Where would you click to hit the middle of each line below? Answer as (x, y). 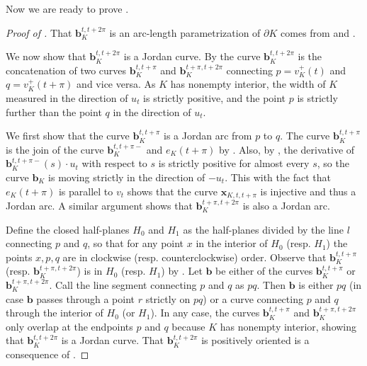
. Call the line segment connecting (123, 284)
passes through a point (85, 298)
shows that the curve (173, 191)
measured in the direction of (67, 97)
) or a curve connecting (253, 298)
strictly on (168, 298)
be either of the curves (264, 271)
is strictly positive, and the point (215, 97)
